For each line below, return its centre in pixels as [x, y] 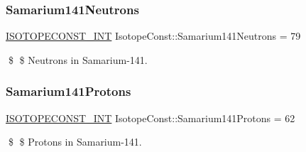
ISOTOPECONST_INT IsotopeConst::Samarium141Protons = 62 [151, 118]
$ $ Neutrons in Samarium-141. [78, 59]
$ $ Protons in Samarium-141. [75, 142]
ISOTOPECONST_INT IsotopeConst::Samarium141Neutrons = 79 [153, 36]
